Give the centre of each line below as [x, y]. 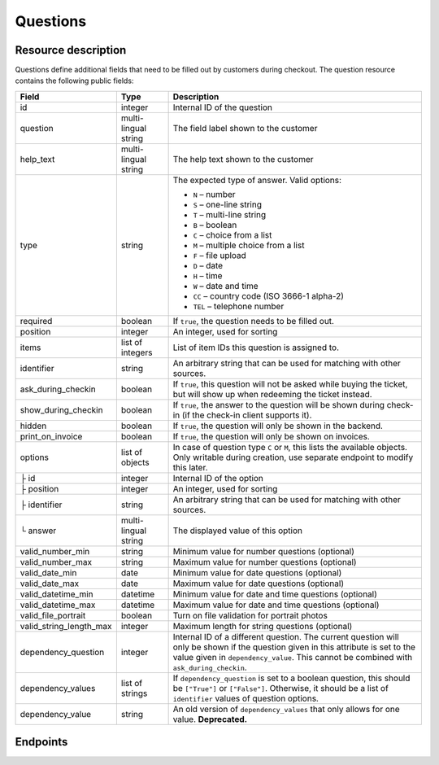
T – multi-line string [230, 214]
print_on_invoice [51, 436]
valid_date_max [50, 584]
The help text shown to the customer [243, 159]
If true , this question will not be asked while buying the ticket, [290, 384]
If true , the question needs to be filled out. [254, 321]
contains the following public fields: [74, 81]
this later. [190, 467]
